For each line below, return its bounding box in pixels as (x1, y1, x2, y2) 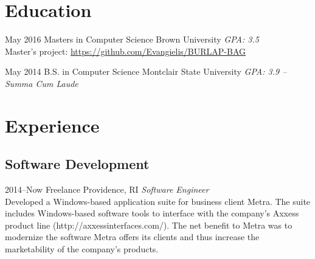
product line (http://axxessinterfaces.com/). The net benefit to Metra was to (5, 218, 292, 231)
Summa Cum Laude (5, 77, 78, 89)
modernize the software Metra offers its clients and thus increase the (5, 230, 260, 243)
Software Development (5, 154, 150, 173)
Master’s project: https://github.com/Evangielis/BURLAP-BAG (5, 44, 246, 57)
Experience (5, 112, 100, 137)
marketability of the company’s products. (5, 243, 159, 255)
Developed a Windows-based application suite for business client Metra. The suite (5, 195, 311, 207)
